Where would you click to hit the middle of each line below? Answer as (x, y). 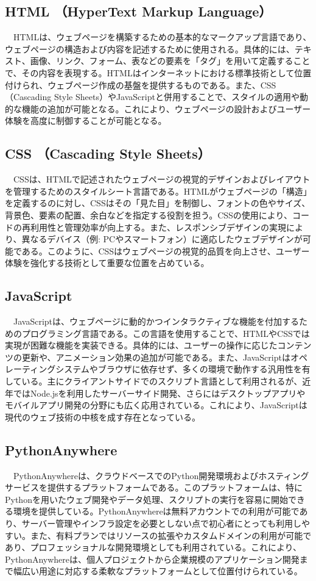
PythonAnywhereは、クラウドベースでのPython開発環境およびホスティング (161, 475)
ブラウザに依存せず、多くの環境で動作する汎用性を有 (204, 369)
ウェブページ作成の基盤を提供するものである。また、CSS (162, 85)
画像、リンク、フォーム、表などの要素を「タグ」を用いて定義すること (170, 61)
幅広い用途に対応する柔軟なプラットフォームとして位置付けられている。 (158, 571)
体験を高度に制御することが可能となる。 (86, 121)
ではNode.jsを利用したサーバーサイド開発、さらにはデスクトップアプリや (159, 393)
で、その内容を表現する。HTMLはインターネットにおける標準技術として (150, 72)
